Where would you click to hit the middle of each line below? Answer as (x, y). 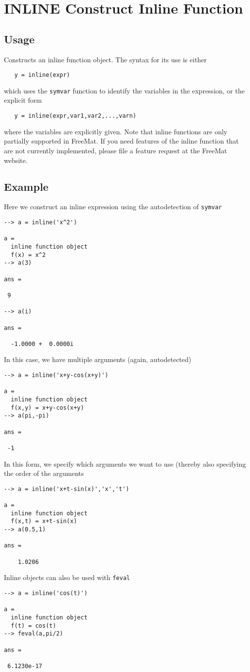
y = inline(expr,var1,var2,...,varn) (75, 116)
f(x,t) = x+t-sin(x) (44, 521)
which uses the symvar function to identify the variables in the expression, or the (124, 90)
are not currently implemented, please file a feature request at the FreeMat (116, 150)
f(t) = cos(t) (34, 626)
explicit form (23, 100)
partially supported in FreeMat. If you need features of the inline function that (121, 141)
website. (16, 160)
